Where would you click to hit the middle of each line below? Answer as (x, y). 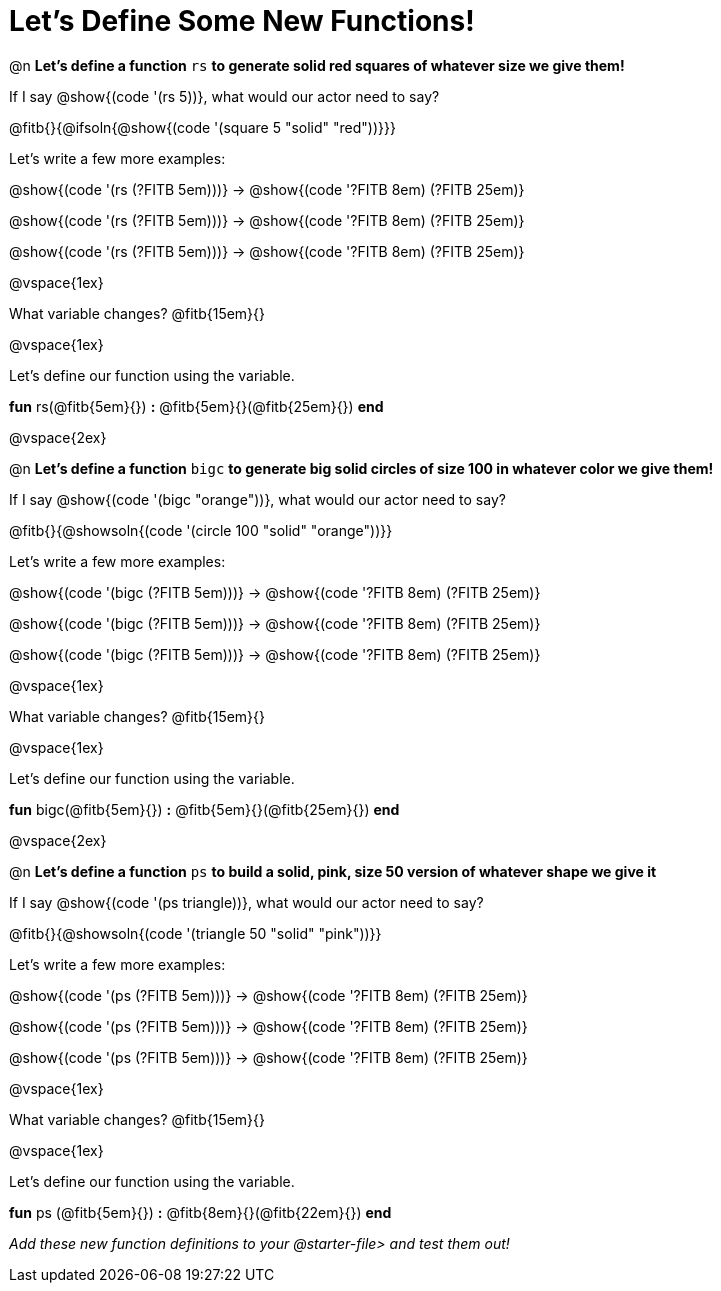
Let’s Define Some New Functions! (242, 21)
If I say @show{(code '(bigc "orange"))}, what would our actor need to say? (257, 499)
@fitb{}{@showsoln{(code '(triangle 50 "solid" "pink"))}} (195, 933)
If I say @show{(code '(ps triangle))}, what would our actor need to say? (246, 902)
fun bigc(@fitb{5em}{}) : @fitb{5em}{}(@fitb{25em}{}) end (204, 809)
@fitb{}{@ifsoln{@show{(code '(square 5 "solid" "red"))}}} (202, 127)
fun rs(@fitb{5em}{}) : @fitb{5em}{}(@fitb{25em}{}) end (196, 406)
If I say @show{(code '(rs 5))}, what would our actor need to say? (224, 96)
